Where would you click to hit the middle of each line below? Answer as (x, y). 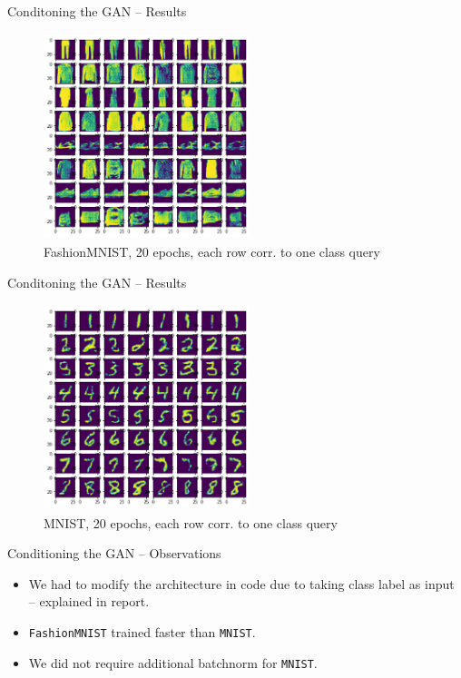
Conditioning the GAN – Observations (114, 553)
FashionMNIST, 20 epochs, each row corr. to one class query (212, 251)
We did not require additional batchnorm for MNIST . (173, 662)
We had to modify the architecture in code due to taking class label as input (241, 583)
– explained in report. (89, 601)
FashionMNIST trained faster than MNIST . (142, 631)
